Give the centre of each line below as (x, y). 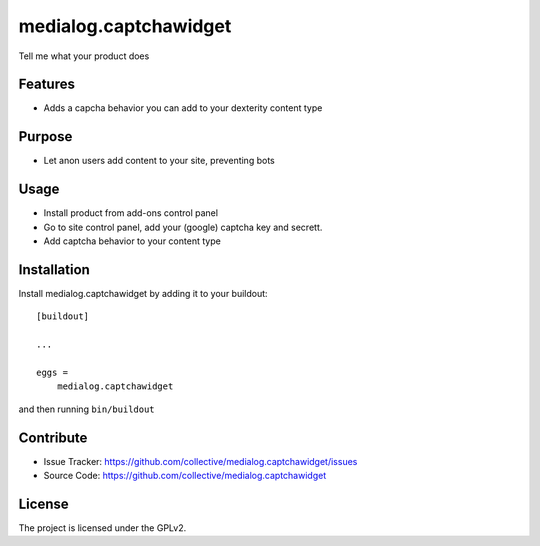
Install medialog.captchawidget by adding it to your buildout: (143, 293)
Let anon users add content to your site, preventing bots (159, 161)
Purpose (45, 136)
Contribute (53, 437)
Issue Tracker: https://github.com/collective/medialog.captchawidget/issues (200, 461)
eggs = (52, 372)
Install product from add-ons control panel (131, 213)
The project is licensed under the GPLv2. (102, 527)
